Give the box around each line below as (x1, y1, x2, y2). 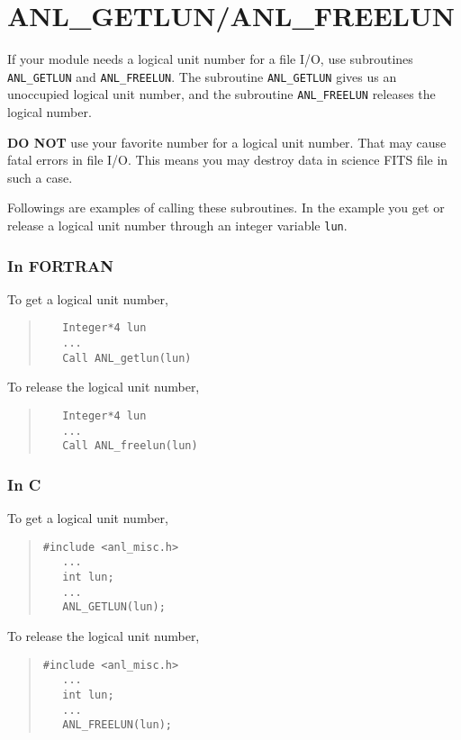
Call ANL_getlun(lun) (62, 351, 192, 365)
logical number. (7, 103, 92, 122)
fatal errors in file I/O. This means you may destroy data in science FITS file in (7, 150, 448, 169)
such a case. (7, 167, 73, 186)
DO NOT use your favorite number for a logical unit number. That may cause (7, 132, 447, 151)
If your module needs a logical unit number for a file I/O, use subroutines (7, 50, 413, 68)
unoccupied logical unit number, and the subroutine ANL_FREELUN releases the (7, 85, 436, 104)
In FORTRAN (7, 254, 113, 276)
